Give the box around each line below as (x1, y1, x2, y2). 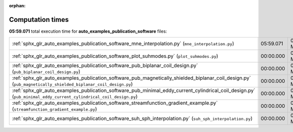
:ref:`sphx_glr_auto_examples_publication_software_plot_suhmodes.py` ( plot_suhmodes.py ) (12, 53, 218, 59)
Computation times (9, 15, 69, 24)
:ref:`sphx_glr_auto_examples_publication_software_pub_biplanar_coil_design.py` (12, 62, 198, 69)
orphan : (9, 3, 26, 8)
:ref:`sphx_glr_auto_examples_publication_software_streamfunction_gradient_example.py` (12, 100, 218, 107)
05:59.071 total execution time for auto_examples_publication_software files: (9, 28, 167, 34)
